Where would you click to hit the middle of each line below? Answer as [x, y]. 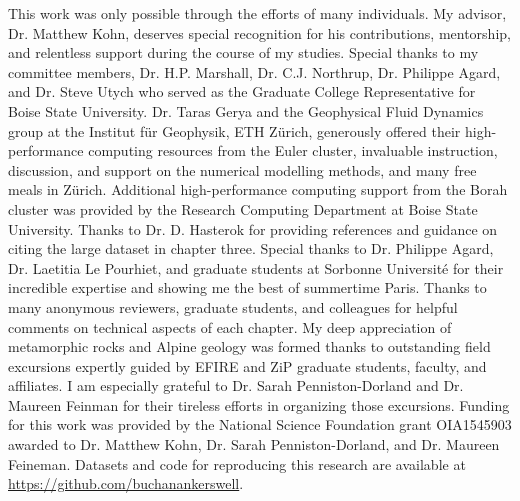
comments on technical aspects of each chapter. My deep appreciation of [230, 326]
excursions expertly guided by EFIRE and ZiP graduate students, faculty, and [247, 365]
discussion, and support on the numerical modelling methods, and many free [242, 169]
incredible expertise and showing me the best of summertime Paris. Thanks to [247, 287]
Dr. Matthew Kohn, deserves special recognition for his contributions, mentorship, [259, 32]
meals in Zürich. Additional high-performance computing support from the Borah [258, 189]
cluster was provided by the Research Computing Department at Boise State [243, 208]
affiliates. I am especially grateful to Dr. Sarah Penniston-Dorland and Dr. [236, 385]
